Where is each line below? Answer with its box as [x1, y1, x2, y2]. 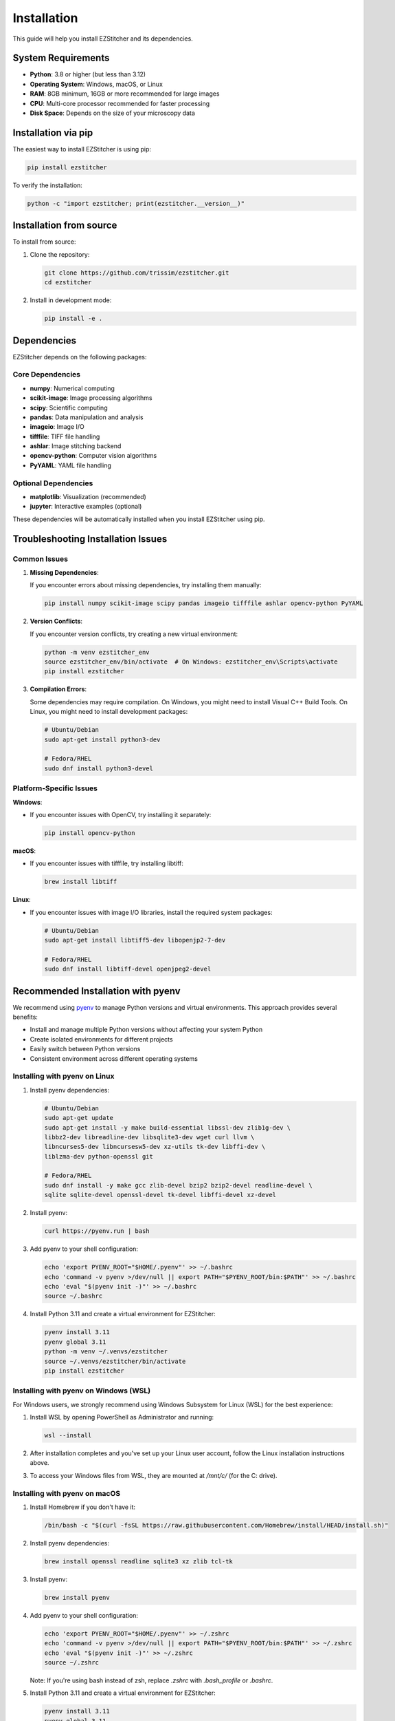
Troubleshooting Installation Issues [12, 533, 168, 545]
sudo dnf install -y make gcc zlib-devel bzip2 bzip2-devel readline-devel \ [44, 1181, 313, 1189]
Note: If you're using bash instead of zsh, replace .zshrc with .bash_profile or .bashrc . [30, 1676, 273, 1685]
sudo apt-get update [44, 1114, 113, 1122]
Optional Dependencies [12, 478, 93, 488]
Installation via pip [12, 127, 93, 138]
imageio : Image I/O [30, 423, 85, 431]
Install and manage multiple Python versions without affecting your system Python [30, 1026, 263, 1034]
